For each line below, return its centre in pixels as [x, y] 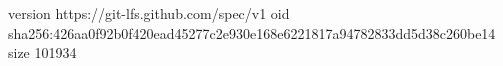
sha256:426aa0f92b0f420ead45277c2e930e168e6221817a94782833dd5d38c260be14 [252, 32]
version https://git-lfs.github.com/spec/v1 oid [149, 13]
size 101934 [42, 52]
